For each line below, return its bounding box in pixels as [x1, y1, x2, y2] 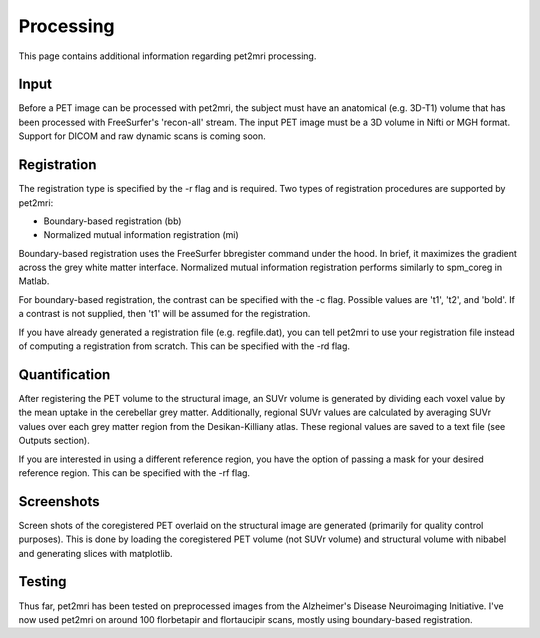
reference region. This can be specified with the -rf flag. [18, 466, 250, 479]
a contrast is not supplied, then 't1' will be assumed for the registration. [18, 308, 311, 320]
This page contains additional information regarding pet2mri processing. [18, 50, 317, 62]
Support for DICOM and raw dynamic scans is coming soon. [18, 130, 266, 142]
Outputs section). [18, 435, 90, 447]
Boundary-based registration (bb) [43, 215, 182, 227]
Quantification [18, 366, 111, 383]
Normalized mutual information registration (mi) [43, 229, 239, 241]
